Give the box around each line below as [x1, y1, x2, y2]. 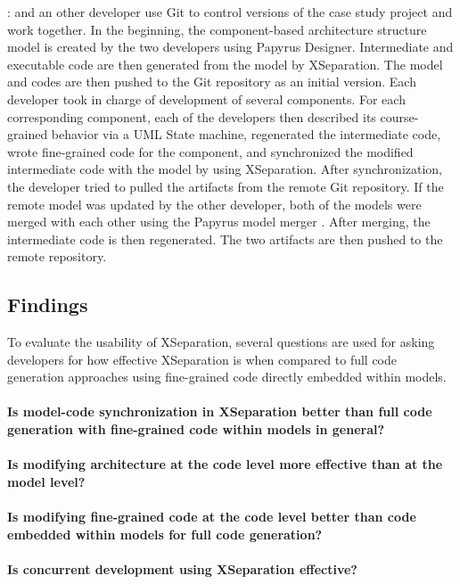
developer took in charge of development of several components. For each [7, 89, 406, 108]
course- [380, 107, 419, 126]
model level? [7, 472, 86, 490]
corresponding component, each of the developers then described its [7, 107, 376, 126]
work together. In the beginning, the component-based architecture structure [7, 20, 427, 38]
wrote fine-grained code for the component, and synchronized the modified [7, 142, 414, 160]
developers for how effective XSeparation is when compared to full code [7, 350, 398, 368]
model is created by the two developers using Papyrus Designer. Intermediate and [7, 37, 454, 56]
